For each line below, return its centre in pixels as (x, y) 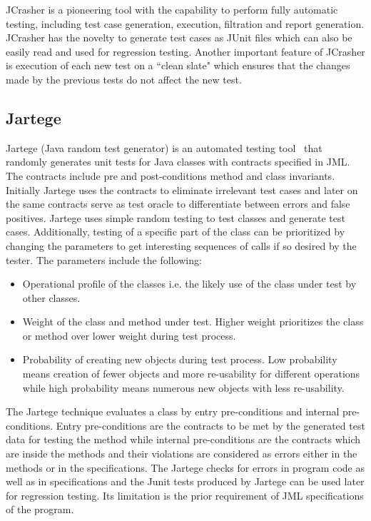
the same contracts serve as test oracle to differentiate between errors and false (178, 204)
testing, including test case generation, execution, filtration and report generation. (185, 23)
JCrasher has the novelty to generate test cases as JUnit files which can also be (179, 37)
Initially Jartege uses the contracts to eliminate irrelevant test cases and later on (182, 189)
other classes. (51, 297)
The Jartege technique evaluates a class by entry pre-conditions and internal (173, 411)
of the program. (40, 509)
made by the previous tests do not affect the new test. (124, 79)
